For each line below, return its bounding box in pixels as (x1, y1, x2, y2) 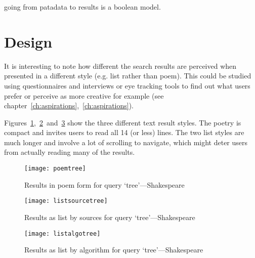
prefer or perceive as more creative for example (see (4, 90, 164, 101)
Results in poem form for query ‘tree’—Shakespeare (24, 179, 185, 190)
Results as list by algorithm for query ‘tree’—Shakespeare (24, 244, 203, 255)
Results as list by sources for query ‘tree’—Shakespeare (24, 211, 195, 222)
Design (4, 31, 53, 52)
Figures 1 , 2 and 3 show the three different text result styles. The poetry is (4, 117, 241, 127)
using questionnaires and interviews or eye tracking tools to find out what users (4, 80, 250, 91)
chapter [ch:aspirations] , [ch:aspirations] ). (4, 100, 134, 111)
